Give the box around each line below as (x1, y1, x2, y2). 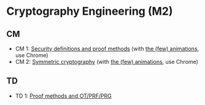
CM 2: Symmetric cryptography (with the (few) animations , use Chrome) (15, 58, 198, 65)
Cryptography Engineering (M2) (6, 4, 173, 18)
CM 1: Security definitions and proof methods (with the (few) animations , (15, 45, 199, 52)
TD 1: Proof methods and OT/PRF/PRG (15, 92, 112, 99)
